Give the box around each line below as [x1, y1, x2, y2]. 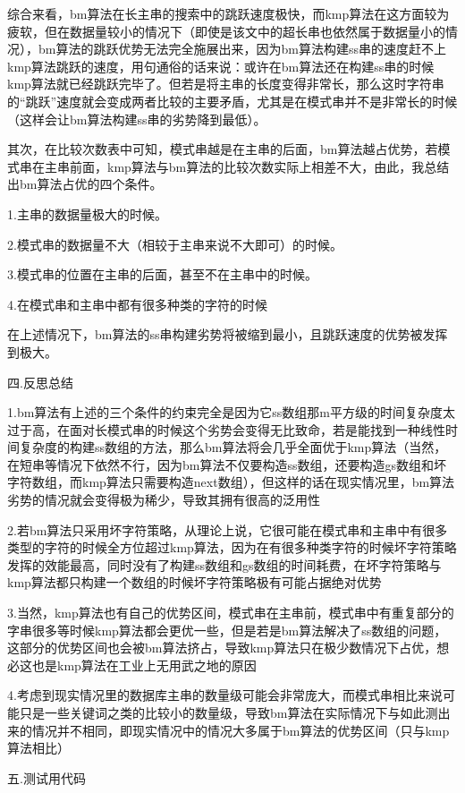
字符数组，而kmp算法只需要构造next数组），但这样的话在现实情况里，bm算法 [7, 473, 455, 491]
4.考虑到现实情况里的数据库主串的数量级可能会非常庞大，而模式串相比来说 [7, 686, 443, 704]
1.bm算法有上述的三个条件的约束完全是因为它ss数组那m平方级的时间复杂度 [7, 403, 444, 422]
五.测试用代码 [7, 768, 86, 787]
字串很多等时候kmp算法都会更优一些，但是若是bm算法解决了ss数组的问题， [7, 620, 447, 639]
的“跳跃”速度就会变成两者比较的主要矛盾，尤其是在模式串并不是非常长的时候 [7, 91, 458, 110]
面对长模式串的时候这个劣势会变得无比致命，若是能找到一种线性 [69, 420, 445, 439]
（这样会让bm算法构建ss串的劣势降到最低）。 [7, 109, 266, 128]
